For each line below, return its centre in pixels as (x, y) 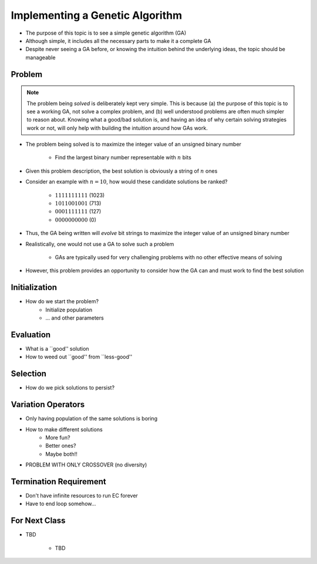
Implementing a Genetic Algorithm (97, 15)
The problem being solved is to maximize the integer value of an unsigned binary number (134, 145)
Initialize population (69, 310)
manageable (41, 57)
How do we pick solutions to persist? (70, 388)
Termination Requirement (59, 481)
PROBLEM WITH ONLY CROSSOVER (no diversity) (86, 465)
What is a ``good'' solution (57, 348)
